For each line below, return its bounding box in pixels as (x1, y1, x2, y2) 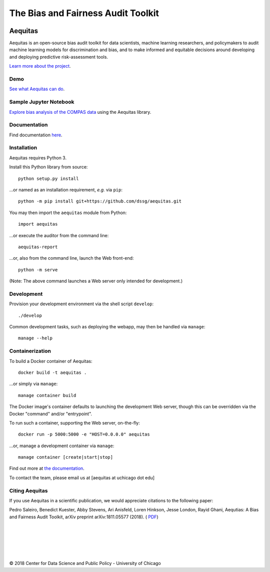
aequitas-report (18, 244, 58, 250)
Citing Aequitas (9, 487, 48, 494)
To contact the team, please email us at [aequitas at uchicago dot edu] (9, 474, 155, 481)
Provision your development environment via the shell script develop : (9, 301, 154, 307)
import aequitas (18, 221, 58, 227)
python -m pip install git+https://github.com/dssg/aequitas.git (18, 199, 182, 204)
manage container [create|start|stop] (18, 454, 113, 460)
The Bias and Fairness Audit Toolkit (9, 8, 159, 19)
